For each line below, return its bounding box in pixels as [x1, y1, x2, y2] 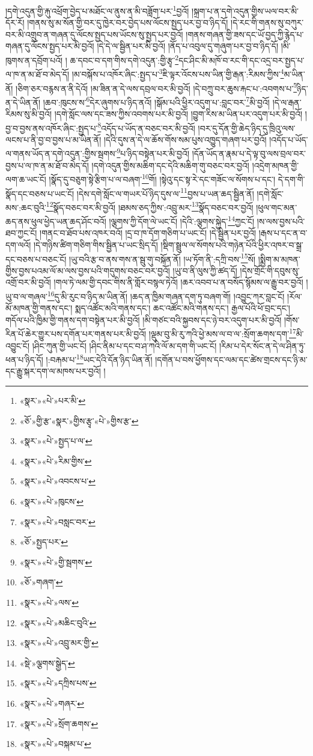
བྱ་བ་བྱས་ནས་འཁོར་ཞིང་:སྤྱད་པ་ [5, 121, 98, 134]
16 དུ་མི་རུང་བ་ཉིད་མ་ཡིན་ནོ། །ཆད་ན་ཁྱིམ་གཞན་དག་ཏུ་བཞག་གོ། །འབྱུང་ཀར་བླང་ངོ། [47, 288, 285, 302]
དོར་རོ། [5, 16, 25, 29]
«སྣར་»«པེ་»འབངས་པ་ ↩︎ [19, 475, 96, 487]
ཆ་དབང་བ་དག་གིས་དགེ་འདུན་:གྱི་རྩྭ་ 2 [70, 52, 179, 66]
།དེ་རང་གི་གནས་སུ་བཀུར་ [231, 16, 304, 29]
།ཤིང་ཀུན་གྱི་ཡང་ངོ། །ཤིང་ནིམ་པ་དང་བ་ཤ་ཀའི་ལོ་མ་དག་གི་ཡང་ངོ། [32, 339, 217, 352]
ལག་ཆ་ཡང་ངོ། [5, 172, 46, 185]
